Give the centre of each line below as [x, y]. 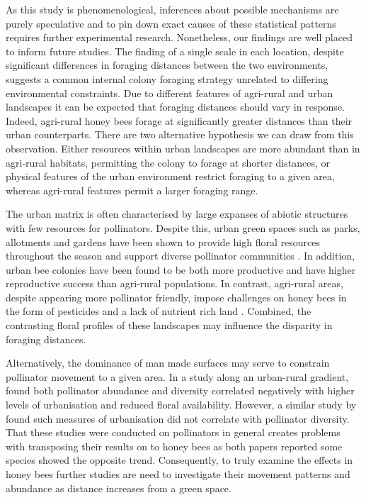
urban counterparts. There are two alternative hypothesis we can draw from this [180, 134]
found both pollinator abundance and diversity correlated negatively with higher [180, 390]
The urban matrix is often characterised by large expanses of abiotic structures [177, 214]
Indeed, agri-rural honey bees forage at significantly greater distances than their [179, 120]
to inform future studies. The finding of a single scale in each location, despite [175, 51]
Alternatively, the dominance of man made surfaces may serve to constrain [168, 363]
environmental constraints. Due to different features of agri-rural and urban [170, 93]
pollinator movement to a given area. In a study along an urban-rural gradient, [177, 376]
